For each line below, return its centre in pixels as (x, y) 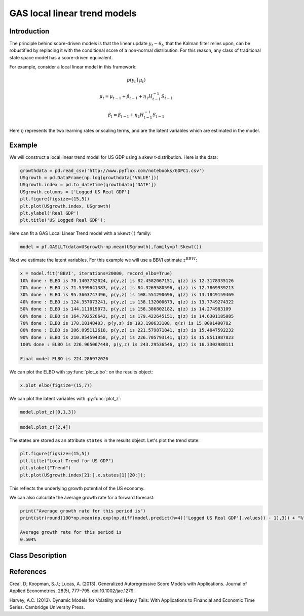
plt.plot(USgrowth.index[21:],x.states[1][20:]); (83, 475)
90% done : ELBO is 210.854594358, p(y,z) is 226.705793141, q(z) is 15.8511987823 (127, 337)
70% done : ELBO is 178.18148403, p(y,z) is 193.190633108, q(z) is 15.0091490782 (126, 323)
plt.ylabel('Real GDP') (50, 213)
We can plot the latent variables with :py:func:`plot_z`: (65, 398)
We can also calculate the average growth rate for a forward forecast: (82, 498)
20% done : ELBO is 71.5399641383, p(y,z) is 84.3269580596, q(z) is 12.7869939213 (127, 288)
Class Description (38, 555)
